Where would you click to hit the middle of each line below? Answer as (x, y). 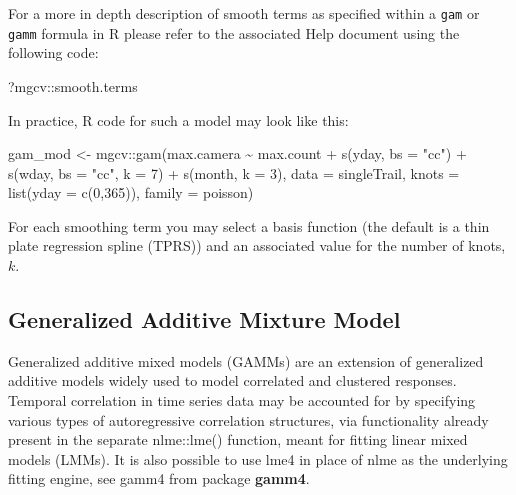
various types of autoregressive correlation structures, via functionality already (248, 419)
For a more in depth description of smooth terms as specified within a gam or (244, 13)
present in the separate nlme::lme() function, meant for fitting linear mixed (238, 439)
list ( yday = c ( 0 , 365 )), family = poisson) (131, 192)
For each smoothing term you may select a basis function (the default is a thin (249, 225)
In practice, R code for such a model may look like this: (178, 119)
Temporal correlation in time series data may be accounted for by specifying (242, 400)
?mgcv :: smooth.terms (73, 85)
